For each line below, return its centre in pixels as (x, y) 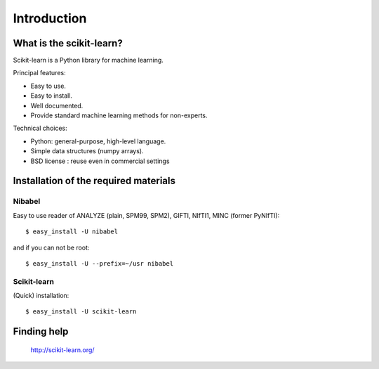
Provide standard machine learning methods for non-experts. (119, 115)
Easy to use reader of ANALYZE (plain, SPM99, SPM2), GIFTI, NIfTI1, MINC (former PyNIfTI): (146, 215)
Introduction (50, 18)
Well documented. (57, 105)
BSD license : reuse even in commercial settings (100, 161)
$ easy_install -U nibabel (72, 232)
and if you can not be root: (51, 247)
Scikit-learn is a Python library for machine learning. (88, 60)
